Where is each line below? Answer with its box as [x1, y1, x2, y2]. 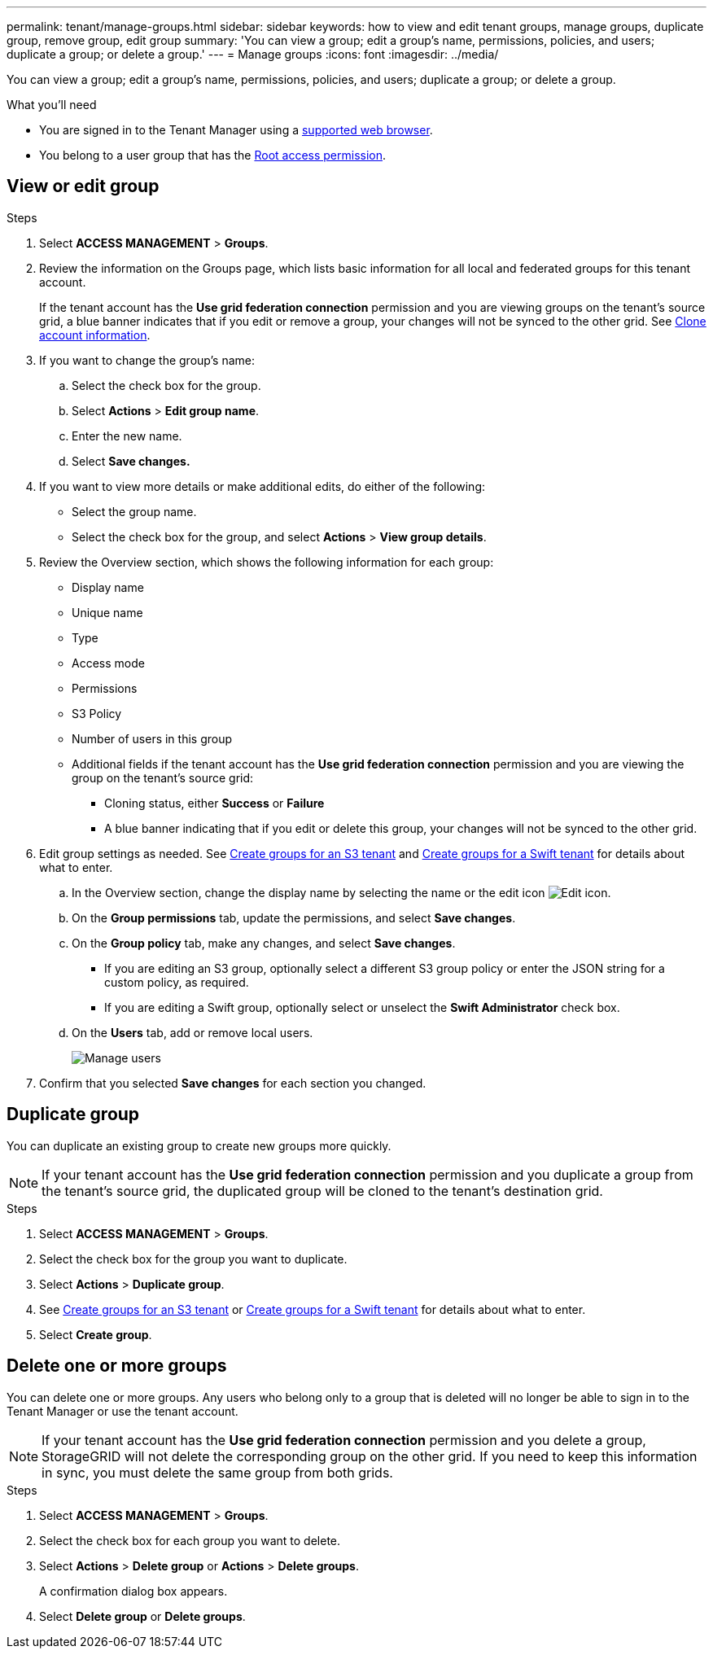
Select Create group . [39, 1327, 152, 1342]
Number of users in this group [72, 731, 233, 746]
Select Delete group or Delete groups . [39, 1609, 246, 1623]
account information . [39, 327, 151, 342]
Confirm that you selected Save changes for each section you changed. [39, 1075, 426, 1090]
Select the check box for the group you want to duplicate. [39, 1251, 348, 1266]
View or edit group [7, 176, 160, 197]
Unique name [72, 605, 143, 620]
